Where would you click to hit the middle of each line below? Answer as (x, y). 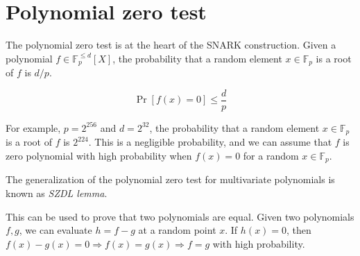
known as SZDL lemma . (57, 193)
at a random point (177, 230)
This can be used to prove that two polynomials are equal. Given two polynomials (180, 216)
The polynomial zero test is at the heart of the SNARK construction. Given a (171, 45)
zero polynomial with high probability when (99, 155)
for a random (271, 155)
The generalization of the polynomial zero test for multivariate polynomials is (170, 179)
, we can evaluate (55, 230)
